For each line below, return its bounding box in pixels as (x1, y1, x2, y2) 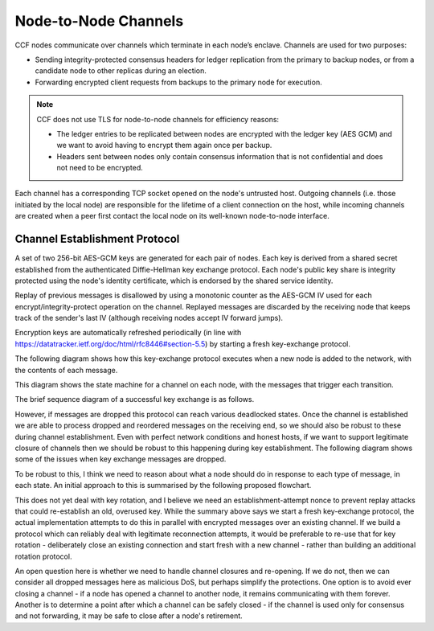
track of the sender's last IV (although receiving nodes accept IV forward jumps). (14, 313, 284, 323)
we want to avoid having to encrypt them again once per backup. (56, 141, 272, 150)
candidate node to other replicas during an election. (35, 66, 207, 76)
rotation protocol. (14, 551, 72, 561)
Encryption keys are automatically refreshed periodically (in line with (14, 328, 242, 338)
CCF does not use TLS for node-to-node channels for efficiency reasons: (36, 114, 280, 124)
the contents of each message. (14, 365, 118, 375)
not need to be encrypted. (56, 163, 144, 173)
